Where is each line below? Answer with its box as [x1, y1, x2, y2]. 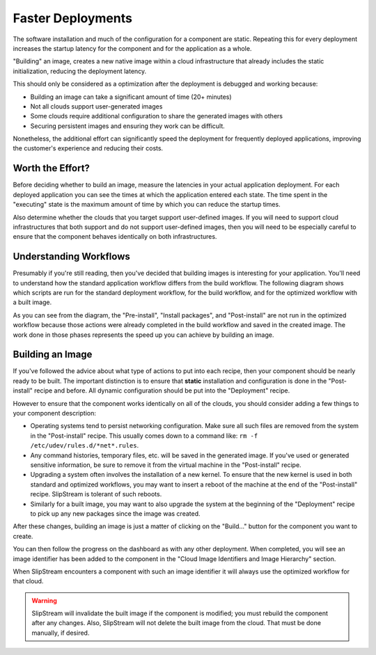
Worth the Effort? [13, 162, 91, 174]
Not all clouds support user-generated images [30, 102, 163, 111]
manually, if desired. [31, 629, 90, 637]
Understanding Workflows [13, 251, 130, 262]
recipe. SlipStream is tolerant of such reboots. [30, 490, 162, 498]
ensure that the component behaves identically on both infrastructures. [13, 232, 217, 241]
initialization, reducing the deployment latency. [13, 67, 147, 75]
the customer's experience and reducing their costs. [13, 144, 164, 152]
